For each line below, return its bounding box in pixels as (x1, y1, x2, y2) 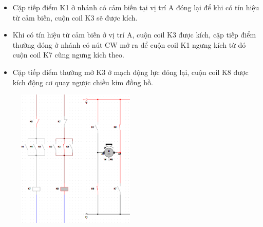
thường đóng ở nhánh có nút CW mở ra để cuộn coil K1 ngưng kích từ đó (12, 39, 246, 50)
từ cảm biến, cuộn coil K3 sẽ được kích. (12, 12, 138, 23)
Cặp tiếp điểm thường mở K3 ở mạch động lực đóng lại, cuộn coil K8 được (12, 66, 249, 77)
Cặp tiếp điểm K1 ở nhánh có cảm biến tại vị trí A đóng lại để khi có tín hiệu (12, 2, 259, 12)
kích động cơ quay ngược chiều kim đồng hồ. (12, 77, 153, 87)
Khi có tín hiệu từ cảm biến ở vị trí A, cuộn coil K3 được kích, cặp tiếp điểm (12, 29, 256, 40)
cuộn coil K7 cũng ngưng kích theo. (12, 49, 124, 60)
